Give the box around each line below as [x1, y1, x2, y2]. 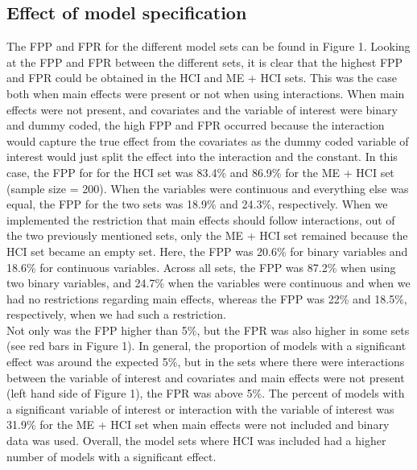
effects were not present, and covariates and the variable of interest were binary [6, 101, 398, 117]
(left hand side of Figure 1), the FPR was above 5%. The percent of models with [6, 385, 405, 402]
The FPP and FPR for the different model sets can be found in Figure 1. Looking [6, 38, 411, 55]
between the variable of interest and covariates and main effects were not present [6, 369, 405, 385]
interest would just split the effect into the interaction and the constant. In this [6, 148, 398, 165]
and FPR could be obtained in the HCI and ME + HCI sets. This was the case [6, 69, 397, 86]
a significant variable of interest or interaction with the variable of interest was [6, 400, 394, 417]
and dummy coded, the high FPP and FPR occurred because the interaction [6, 117, 385, 134]
